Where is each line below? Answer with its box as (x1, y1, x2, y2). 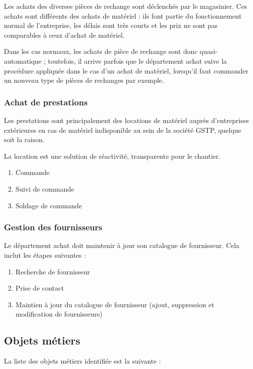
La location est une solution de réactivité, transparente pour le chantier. (4, 150, 221, 161)
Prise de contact (15, 283, 64, 293)
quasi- (200, 46, 218, 56)
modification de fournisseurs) (15, 309, 102, 319)
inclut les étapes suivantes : (4, 249, 86, 260)
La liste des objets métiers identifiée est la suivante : (4, 356, 161, 366)
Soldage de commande (15, 200, 82, 210)
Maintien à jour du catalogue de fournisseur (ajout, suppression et (15, 299, 214, 309)
